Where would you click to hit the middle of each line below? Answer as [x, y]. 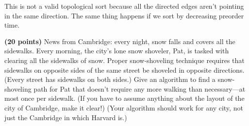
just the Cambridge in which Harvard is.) [66, 117]
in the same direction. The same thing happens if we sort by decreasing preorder [124, 15]
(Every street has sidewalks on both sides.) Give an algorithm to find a [110, 79]
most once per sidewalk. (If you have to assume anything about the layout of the [124, 98]
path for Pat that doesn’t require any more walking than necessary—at [140, 88]
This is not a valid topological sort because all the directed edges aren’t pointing [124, 6]
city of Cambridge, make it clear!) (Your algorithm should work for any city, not [124, 107]
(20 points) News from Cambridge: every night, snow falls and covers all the [120, 41]
